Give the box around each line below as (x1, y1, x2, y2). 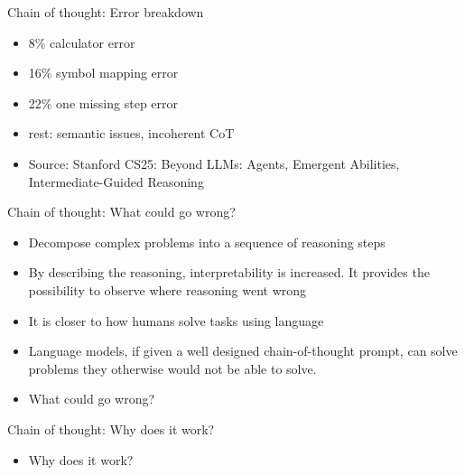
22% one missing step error (28, 93, 179, 112)
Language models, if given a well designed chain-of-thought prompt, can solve (28, 341, 458, 360)
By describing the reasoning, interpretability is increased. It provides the (28, 263, 430, 282)
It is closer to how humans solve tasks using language (28, 311, 324, 330)
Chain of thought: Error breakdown (7, 3, 204, 21)
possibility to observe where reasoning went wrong (28, 280, 307, 299)
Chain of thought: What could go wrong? (7, 202, 236, 221)
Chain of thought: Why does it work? (7, 419, 215, 438)
